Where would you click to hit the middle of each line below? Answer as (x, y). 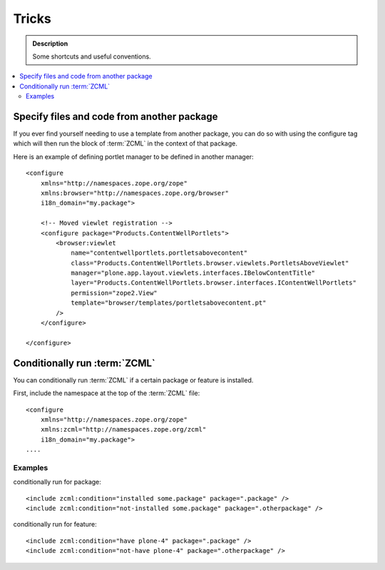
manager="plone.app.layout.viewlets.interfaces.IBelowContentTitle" (193, 273)
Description (50, 44)
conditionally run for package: (57, 482)
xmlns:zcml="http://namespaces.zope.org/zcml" (123, 429)
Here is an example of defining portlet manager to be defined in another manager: (134, 156)
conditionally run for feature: (55, 524)
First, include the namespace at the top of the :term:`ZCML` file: (107, 393)
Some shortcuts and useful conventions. (92, 56)
